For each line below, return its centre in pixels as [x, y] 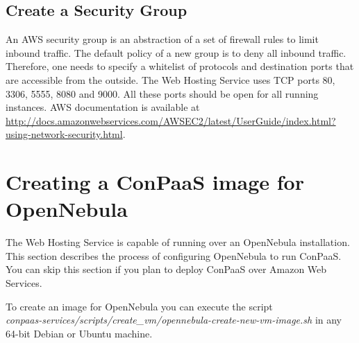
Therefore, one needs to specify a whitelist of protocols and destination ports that [180, 66]
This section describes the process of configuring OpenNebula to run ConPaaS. [174, 255]
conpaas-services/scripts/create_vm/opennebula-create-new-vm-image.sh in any [174, 320]
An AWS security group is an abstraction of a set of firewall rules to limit [162, 39]
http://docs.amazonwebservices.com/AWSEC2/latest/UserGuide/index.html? [171, 120]
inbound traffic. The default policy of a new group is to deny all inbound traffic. [176, 52]
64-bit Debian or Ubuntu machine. [79, 333]
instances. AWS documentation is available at [103, 107]
